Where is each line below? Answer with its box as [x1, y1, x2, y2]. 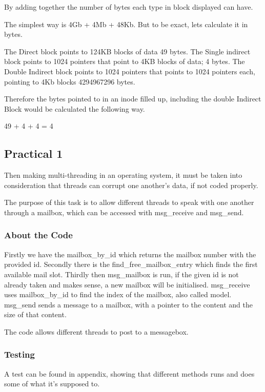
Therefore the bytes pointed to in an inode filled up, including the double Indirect [4, 93, 261, 104]
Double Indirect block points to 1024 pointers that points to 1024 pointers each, [4, 66, 255, 76]
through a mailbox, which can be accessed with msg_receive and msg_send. [4, 207, 244, 217]
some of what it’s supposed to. [4, 378, 100, 389]
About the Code [4, 229, 73, 241]
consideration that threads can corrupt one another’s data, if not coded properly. [4, 179, 258, 190]
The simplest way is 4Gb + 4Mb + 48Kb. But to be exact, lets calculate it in [4, 18, 248, 29]
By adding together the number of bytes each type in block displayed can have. [4, 2, 253, 12]
